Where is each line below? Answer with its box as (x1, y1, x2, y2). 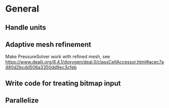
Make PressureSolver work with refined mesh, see (5, 53, 110, 60)
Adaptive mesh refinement (5, 40, 92, 48)
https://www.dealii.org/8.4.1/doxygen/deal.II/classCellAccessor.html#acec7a (5, 59, 164, 65)
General (5, 3, 39, 15)
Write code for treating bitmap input (5, 79, 121, 87)
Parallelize (5, 96, 39, 105)
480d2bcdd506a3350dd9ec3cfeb (5, 64, 77, 71)
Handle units (5, 23, 47, 32)
